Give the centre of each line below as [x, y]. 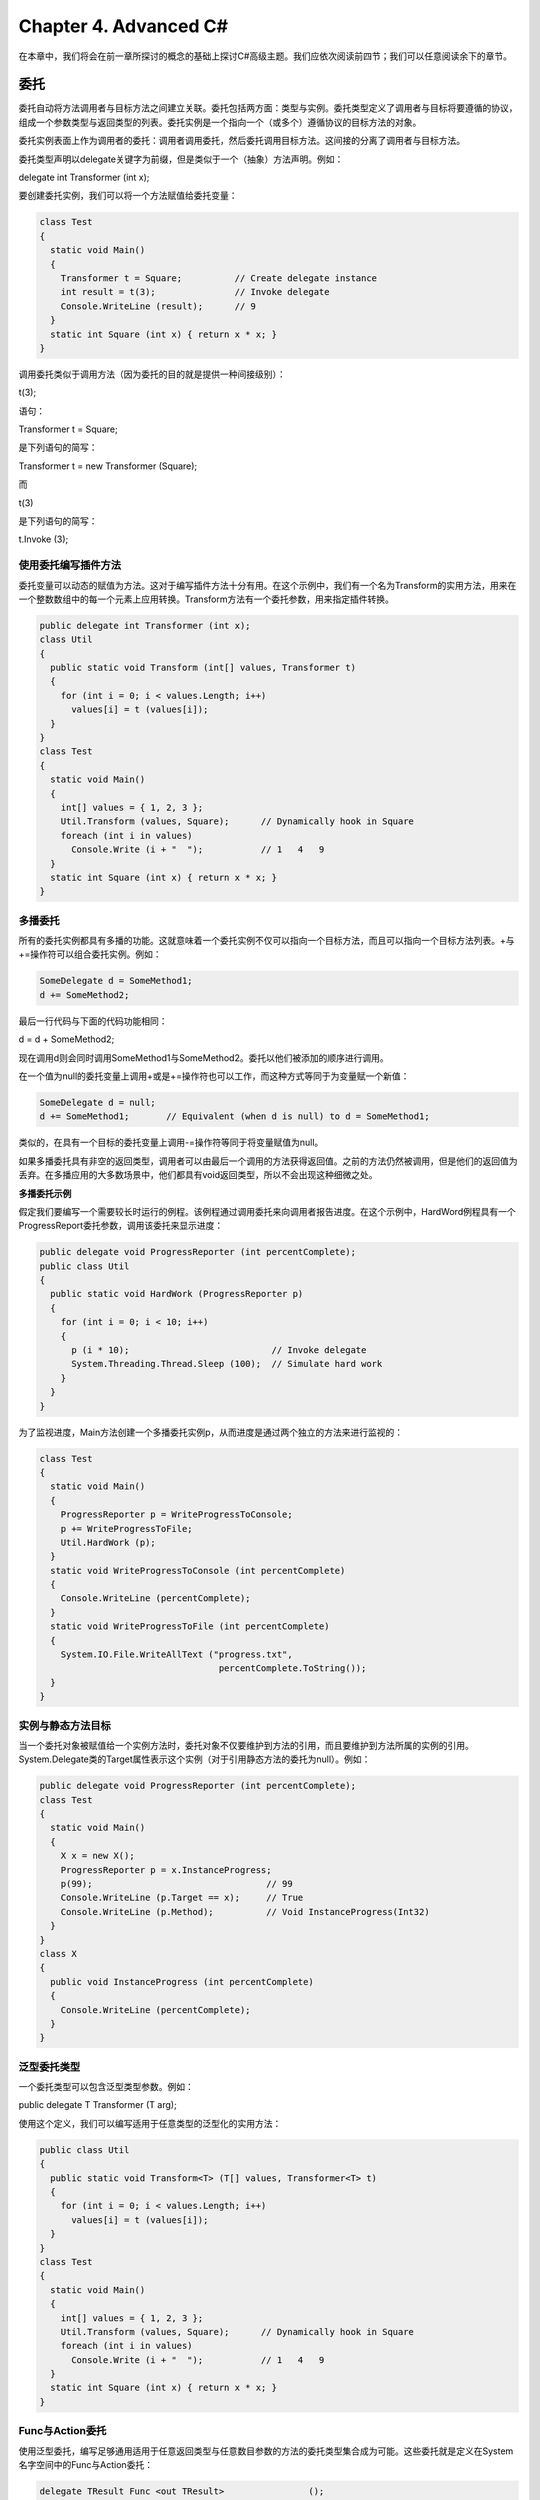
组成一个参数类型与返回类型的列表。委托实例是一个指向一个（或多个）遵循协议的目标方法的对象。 [220, 122]
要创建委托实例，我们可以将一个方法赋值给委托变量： [128, 196]
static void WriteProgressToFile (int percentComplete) [190, 1626]
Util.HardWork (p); [108, 1542]
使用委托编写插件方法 [70, 565]
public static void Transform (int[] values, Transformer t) [203, 668]
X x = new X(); [97, 1856]
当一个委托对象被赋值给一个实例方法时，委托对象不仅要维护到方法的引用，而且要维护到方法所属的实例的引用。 [246, 1745]
